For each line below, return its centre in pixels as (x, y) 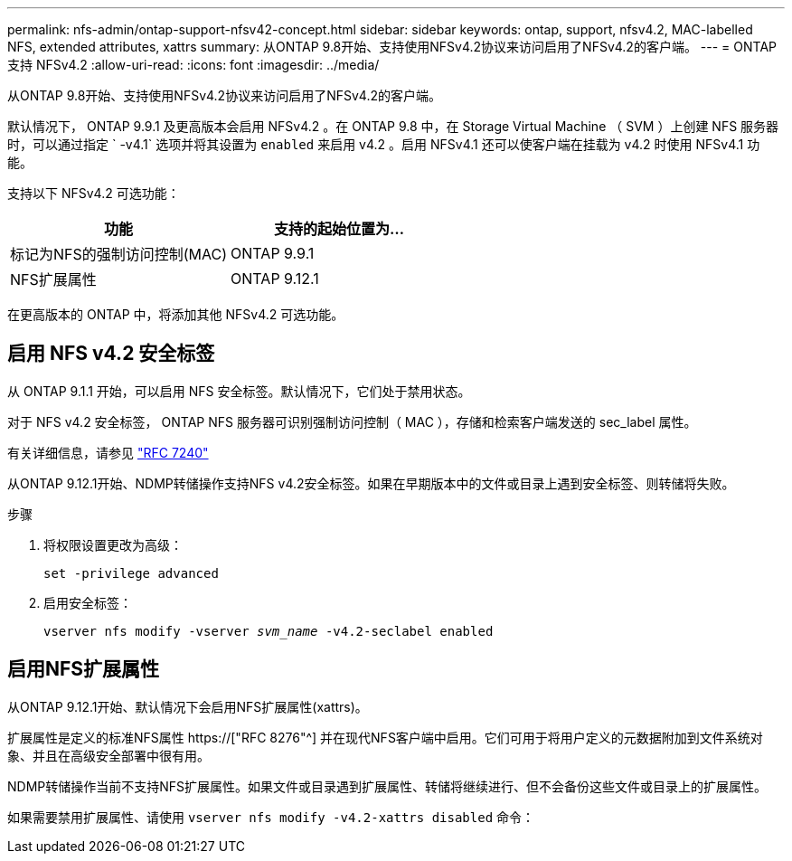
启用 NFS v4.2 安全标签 (111, 354)
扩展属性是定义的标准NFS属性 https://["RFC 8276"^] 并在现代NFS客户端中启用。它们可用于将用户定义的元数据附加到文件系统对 (385, 737)
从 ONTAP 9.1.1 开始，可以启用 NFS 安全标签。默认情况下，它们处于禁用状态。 (239, 391)
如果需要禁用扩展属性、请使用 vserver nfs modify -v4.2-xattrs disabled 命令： (271, 817)
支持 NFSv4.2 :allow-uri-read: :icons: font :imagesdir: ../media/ (193, 65)
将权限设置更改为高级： (113, 544)
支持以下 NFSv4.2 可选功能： (94, 193)
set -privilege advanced (131, 573)
